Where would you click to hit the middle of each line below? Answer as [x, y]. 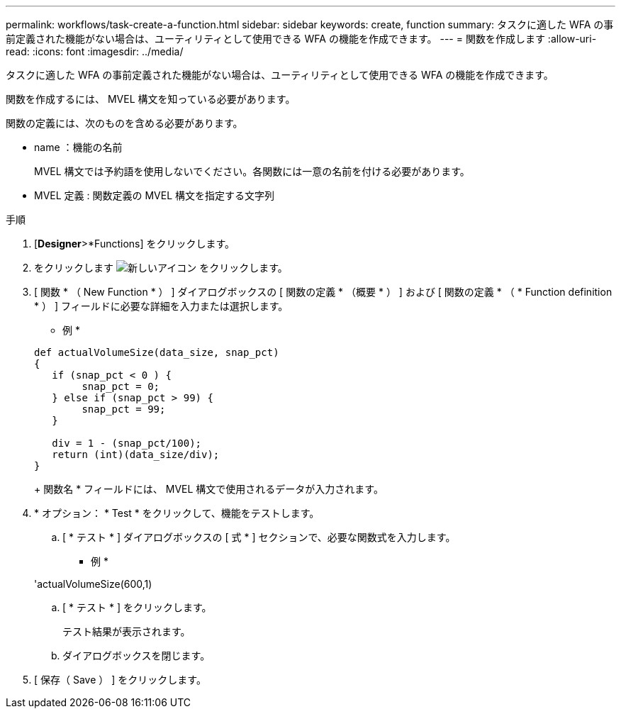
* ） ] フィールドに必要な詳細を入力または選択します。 [161, 306]
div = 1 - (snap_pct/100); [127, 443]
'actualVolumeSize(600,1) [93, 584]
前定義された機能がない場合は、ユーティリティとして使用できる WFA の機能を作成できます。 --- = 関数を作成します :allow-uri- [301, 39]
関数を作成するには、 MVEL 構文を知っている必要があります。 [151, 99]
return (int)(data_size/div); [136, 454]
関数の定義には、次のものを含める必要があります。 [124, 123]
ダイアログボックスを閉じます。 [136, 656]
